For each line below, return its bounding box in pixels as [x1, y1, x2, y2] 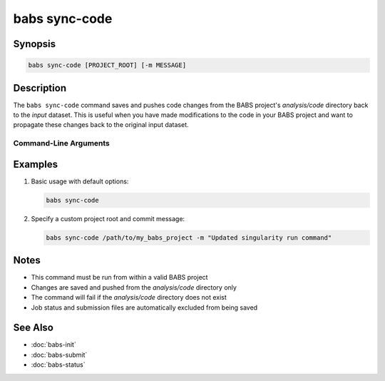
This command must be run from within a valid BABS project [31, 273, 208, 282]
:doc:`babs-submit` [31, 350, 88, 359]
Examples [13, 158, 58, 171]
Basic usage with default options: [31, 177, 129, 186]
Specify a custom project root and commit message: [31, 214, 185, 223]
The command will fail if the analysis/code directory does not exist [31, 293, 227, 302]
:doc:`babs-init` [31, 340, 76, 349]
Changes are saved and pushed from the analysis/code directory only [31, 283, 237, 292]
